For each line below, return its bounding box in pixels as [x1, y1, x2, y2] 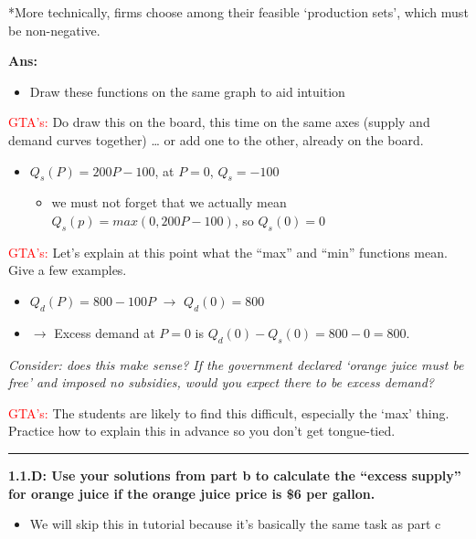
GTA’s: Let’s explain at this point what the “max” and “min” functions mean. [8, 242, 448, 261]
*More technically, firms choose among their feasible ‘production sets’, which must [8, 3, 469, 21]
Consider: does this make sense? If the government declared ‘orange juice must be [8, 354, 464, 374]
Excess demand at [54, 322, 155, 342]
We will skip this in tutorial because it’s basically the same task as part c [29, 514, 441, 534]
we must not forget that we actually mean [51, 193, 287, 212]
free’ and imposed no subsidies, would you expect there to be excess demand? [8, 373, 435, 392]
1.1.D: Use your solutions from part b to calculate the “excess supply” [8, 465, 461, 484]
